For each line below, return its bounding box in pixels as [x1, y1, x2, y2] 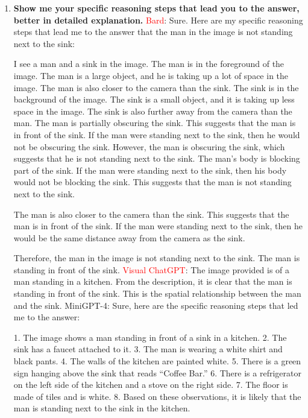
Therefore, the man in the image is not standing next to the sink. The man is [13, 252, 300, 264]
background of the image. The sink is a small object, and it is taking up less [13, 93, 295, 106]
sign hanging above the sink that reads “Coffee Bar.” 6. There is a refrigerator [13, 366, 301, 379]
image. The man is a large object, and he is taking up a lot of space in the [13, 69, 289, 81]
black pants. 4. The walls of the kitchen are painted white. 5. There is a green [13, 355, 301, 367]
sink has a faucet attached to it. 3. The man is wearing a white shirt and [13, 343, 283, 355]
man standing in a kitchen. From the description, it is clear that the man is [13, 275, 292, 288]
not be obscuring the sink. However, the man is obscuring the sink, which [13, 140, 285, 153]
